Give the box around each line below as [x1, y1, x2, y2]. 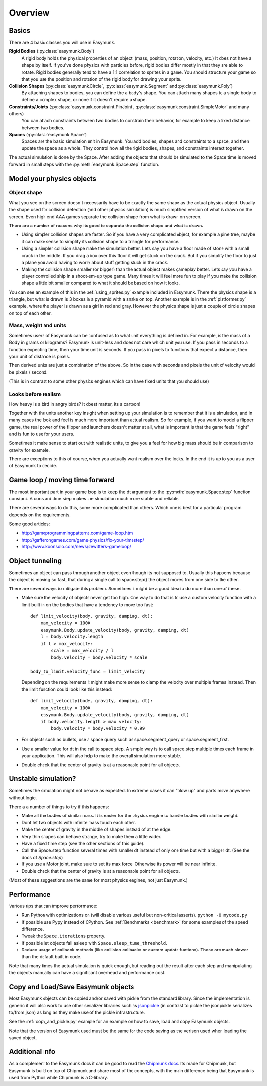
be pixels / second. [9, 369, 48, 375]
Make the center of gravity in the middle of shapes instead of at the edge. [21, 826, 172, 833]
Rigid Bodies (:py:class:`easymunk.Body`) [9, 48, 95, 54]
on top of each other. [9, 310, 52, 316]
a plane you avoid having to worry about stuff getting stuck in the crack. [21, 259, 168, 265]
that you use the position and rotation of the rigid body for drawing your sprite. [21, 76, 182, 82]
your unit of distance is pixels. [9, 354, 70, 360]
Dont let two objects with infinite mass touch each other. [21, 819, 136, 825]
